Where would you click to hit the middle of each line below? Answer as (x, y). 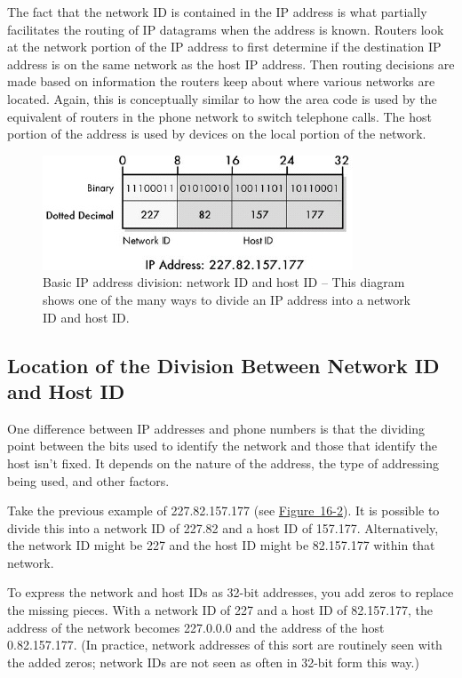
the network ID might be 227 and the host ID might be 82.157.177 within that (221, 545)
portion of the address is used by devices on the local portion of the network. (217, 134)
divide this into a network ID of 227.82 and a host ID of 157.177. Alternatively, (223, 527)
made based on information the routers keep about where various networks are (221, 81)
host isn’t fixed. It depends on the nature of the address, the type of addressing (223, 463)
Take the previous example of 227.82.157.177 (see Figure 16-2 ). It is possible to (223, 510)
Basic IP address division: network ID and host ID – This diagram (224, 282)
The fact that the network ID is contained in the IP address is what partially (217, 12)
